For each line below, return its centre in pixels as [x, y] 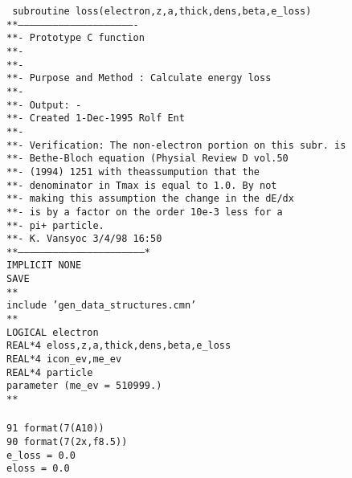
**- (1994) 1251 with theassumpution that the [133, 172]
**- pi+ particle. [55, 225]
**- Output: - [44, 105]
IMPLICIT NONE [44, 266]
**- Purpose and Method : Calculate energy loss [139, 78]
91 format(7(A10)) [55, 429]
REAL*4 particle [50, 372]
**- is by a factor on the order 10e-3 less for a [145, 212]
